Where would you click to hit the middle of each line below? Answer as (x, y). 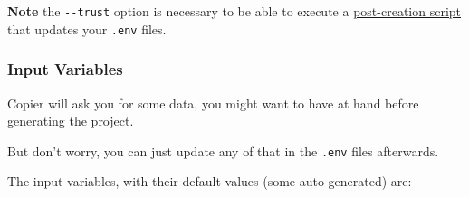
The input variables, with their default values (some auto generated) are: (210, 181)
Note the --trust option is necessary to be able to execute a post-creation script (234, 11)
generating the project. (71, 121)
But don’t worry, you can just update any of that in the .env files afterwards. (223, 150)
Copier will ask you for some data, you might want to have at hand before (213, 103)
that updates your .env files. (87, 28)
